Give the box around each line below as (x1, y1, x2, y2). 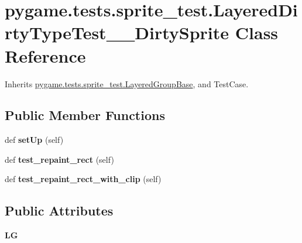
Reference (5, 43, 86, 67)
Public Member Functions (5, 106, 165, 124)
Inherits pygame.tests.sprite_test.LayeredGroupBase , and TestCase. (5, 77, 249, 90)
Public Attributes (5, 201, 114, 220)
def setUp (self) (5, 134, 64, 146)
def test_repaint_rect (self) (5, 153, 114, 165)
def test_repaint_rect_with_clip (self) (5, 173, 162, 185)
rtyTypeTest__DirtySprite (5, 20, 229, 45)
